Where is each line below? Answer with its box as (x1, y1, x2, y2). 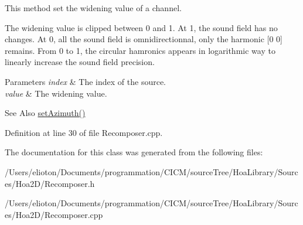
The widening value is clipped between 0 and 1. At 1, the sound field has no (5, 21, 278, 33)
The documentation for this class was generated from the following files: (5, 146, 263, 158)
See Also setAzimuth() (5, 107, 86, 119)
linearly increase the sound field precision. (5, 56, 155, 68)
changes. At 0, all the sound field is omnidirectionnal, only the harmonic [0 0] (5, 33, 282, 45)
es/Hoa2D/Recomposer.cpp (5, 208, 103, 220)
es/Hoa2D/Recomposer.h (5, 177, 95, 189)
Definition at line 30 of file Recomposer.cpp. (5, 126, 163, 138)
